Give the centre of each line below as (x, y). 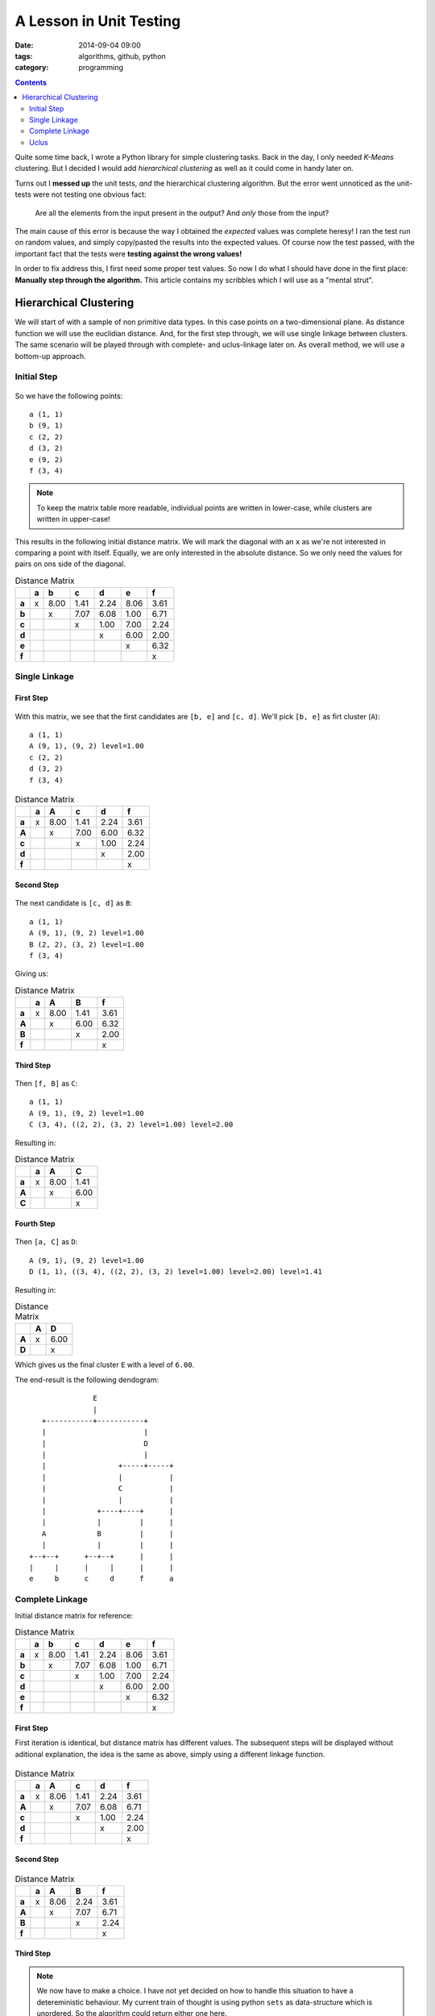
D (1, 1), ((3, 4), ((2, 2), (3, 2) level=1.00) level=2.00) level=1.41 (176, 1272)
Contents (31, 82)
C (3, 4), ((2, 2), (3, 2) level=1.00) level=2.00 (131, 1125)
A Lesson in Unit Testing (98, 21)
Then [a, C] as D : (46, 1242)
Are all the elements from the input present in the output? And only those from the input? (182, 213)
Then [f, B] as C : (46, 1084)
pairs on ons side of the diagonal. (70, 564)
